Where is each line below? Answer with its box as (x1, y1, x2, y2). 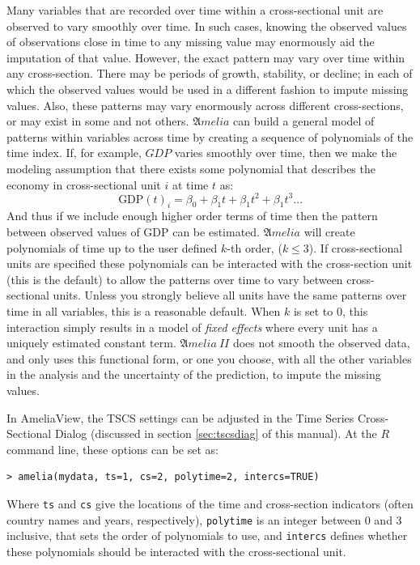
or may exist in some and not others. (6, 113, 189, 130)
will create (303, 223, 355, 240)
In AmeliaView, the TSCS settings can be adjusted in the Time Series (6, 409, 354, 426)
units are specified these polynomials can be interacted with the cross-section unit (6, 255, 413, 272)
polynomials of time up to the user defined (6, 239, 218, 256)
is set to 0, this (293, 302, 368, 319)
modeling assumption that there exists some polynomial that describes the (6, 159, 375, 176)
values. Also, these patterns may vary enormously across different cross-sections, (6, 96, 404, 113)
